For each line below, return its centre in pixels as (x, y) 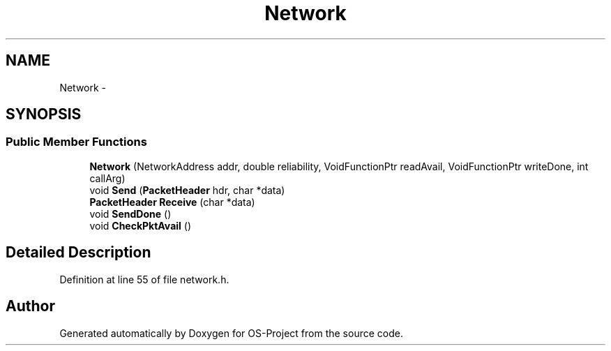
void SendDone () (130, 214)
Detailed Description (78, 253)
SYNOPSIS (44, 114)
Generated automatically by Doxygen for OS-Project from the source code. (231, 333)
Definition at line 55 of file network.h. (144, 279)
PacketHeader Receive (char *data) (172, 202)
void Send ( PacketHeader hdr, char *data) (187, 190)
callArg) (107, 178)
